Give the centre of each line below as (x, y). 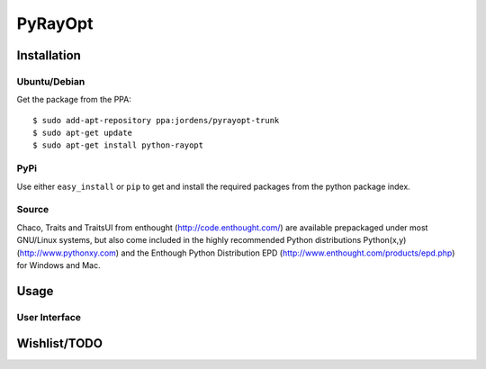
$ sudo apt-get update (83, 133)
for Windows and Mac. (58, 265)
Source (33, 210)
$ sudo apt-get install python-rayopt (118, 145)
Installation (49, 55)
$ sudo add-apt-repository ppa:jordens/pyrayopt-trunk (156, 120)
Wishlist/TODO (60, 343)
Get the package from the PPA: (74, 100)
